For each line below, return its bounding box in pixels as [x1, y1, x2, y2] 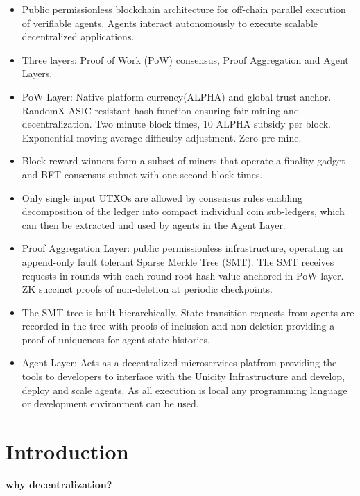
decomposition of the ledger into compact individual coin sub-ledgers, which [22, 204, 345, 219]
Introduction [6, 437, 129, 465]
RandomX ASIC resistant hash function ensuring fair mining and [22, 103, 300, 117]
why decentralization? [6, 477, 112, 491]
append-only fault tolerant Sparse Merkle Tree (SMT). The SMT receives [22, 254, 334, 268]
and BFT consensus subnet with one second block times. [22, 166, 263, 181]
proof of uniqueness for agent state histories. [22, 332, 210, 346]
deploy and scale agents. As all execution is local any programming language [22, 382, 348, 397]
